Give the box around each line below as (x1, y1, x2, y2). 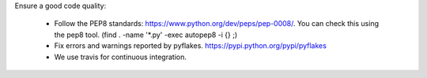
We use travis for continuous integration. (54, 52, 187, 61)
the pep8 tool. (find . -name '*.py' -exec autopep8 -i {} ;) (54, 30, 238, 39)
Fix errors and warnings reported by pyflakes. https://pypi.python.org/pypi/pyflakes (54, 41, 327, 50)
